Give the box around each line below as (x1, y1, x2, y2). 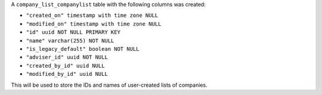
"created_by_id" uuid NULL (26, 62, 105, 69)
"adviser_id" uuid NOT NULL (26, 54, 109, 61)
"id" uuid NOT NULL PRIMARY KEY (26, 29, 120, 36)
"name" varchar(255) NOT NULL (26, 37, 114, 44)
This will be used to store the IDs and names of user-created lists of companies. (11, 81, 208, 88)
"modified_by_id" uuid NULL (26, 71, 109, 78)
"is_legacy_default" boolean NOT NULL (26, 45, 140, 52)
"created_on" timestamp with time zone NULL (26, 12, 159, 19)
